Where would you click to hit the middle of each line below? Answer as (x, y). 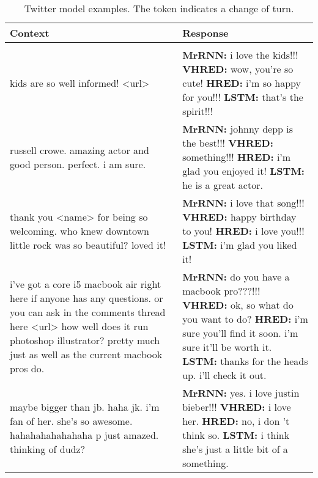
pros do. (27, 368)
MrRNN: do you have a (236, 277)
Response (205, 33)
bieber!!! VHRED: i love (237, 407)
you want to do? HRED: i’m (245, 319)
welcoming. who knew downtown (79, 231)
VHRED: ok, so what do (238, 305)
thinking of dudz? (48, 449)
